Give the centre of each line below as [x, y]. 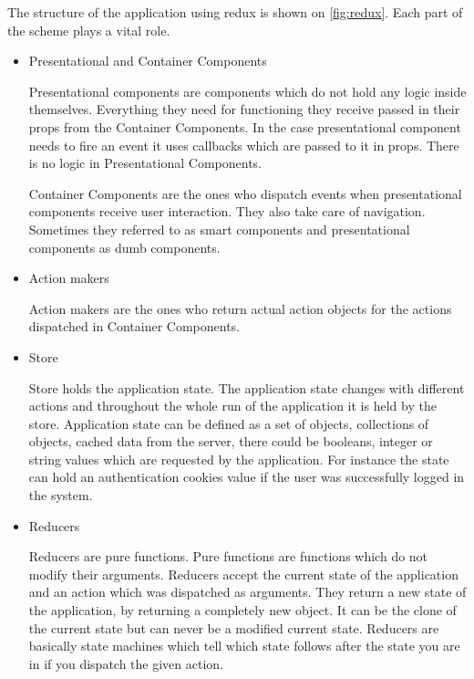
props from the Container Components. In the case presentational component [245, 126]
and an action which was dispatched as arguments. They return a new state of [247, 592]
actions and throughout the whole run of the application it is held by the [232, 406]
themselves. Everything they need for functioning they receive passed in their [244, 109]
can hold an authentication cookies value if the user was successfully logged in [247, 477]
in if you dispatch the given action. [126, 663]
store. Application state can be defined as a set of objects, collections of [229, 423]
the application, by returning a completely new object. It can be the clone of [242, 610]
